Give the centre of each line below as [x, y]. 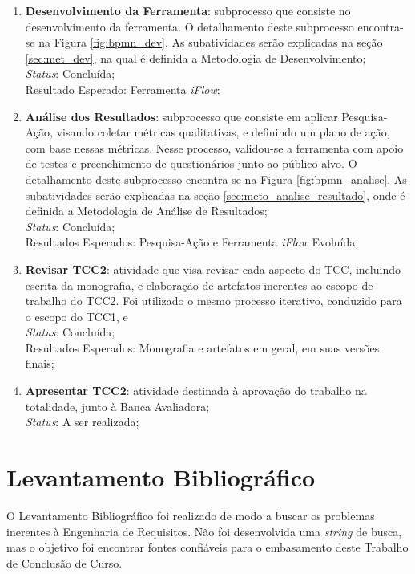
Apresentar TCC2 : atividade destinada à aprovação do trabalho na [196, 391]
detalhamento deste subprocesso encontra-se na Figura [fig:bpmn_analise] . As [216, 179]
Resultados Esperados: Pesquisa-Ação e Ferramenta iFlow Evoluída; [192, 242]
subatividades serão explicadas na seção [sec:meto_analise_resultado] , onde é [215, 195]
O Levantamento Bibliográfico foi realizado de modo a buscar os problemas [191, 515]
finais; [40, 363]
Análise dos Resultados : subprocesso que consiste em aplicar [181, 116]
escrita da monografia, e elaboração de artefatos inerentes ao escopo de [199, 285]
